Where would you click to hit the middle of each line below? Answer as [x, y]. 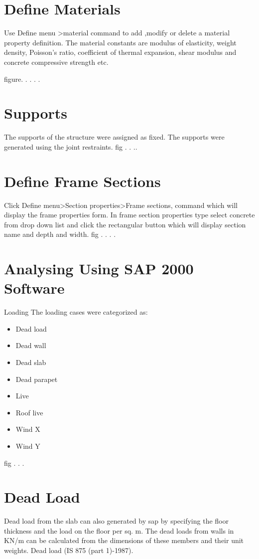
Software [34, 288]
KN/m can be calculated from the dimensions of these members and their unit [124, 540]
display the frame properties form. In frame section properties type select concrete [129, 215]
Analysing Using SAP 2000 [99, 269]
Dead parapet [37, 379]
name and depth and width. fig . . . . [60, 234]
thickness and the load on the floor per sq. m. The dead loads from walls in [119, 530]
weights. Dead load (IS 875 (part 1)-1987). [69, 550]
